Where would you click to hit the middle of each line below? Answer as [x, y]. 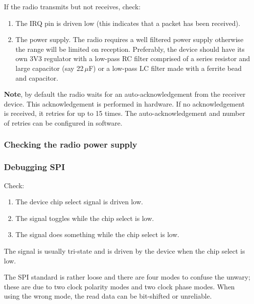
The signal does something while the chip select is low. [97, 234]
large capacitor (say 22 [49, 68]
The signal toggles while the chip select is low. [85, 218]
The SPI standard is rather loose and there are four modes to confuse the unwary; [127, 277]
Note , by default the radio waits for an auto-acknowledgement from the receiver [125, 94]
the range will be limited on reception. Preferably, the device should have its [130, 49]
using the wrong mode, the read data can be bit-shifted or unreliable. [108, 296]
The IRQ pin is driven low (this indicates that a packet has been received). [128, 23]
